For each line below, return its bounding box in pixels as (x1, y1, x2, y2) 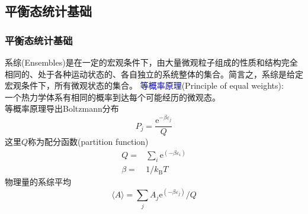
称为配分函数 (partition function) (28, 135, 149, 148)
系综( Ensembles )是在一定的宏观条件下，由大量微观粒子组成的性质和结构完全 (5, 56, 298, 68)
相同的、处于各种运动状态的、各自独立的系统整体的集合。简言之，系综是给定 (5, 67, 303, 80)
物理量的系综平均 (5, 176, 71, 188)
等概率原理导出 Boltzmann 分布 (5, 102, 119, 115)
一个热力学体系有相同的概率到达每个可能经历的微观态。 (5, 90, 220, 103)
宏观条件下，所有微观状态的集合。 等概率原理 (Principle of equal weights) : (5, 79, 284, 92)
